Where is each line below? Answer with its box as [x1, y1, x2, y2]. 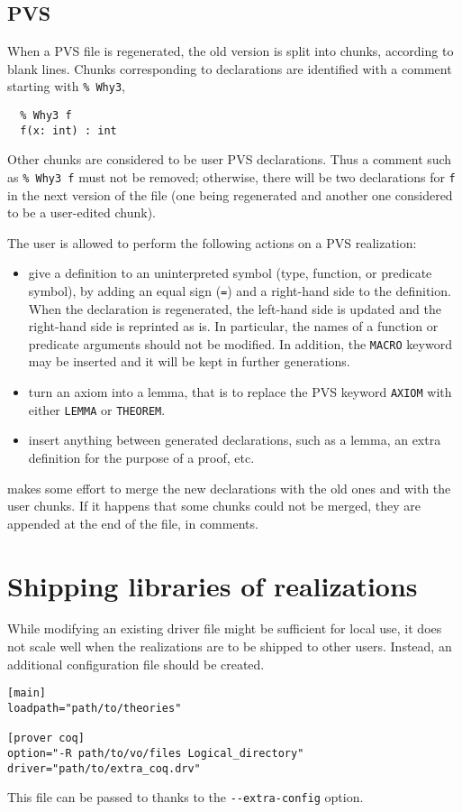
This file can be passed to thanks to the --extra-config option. [7, 788, 364, 807]
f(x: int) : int [20, 124, 117, 137]
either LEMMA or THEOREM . [28, 400, 166, 419]
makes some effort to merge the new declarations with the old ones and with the [7, 478, 451, 497]
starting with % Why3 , [7, 77, 125, 96]
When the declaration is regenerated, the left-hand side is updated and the [28, 299, 441, 318]
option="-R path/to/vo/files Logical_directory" [7, 746, 304, 760]
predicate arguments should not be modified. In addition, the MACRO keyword [28, 334, 452, 353]
